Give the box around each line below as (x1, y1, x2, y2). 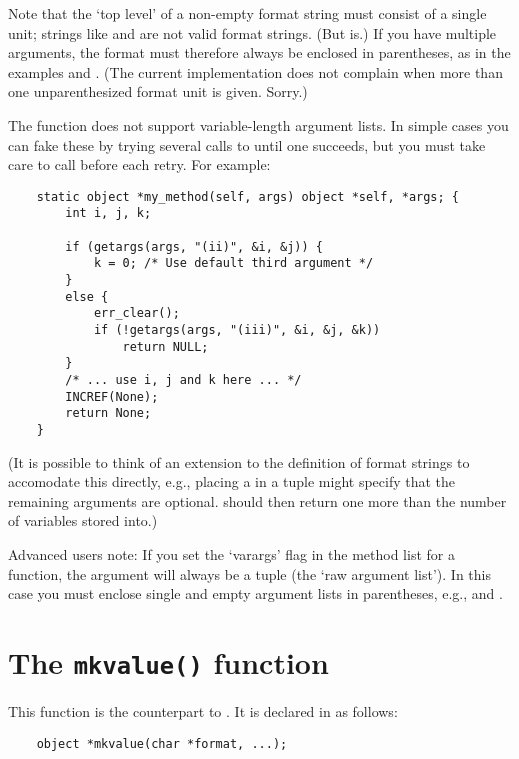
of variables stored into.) (8, 510, 158, 531)
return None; (65, 406, 152, 421)
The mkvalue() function (8, 641, 329, 682)
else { (65, 289, 109, 304)
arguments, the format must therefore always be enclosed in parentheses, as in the (8, 42, 511, 63)
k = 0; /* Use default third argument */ (93, 256, 374, 271)
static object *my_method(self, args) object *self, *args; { (36, 189, 460, 204)
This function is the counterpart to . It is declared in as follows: (8, 701, 398, 721)
